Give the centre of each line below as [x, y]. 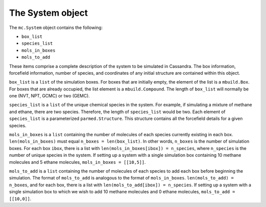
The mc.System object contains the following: [56, 28]
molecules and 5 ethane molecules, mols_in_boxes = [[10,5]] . [78, 162]
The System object [49, 13]
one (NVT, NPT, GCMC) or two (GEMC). [50, 96]
